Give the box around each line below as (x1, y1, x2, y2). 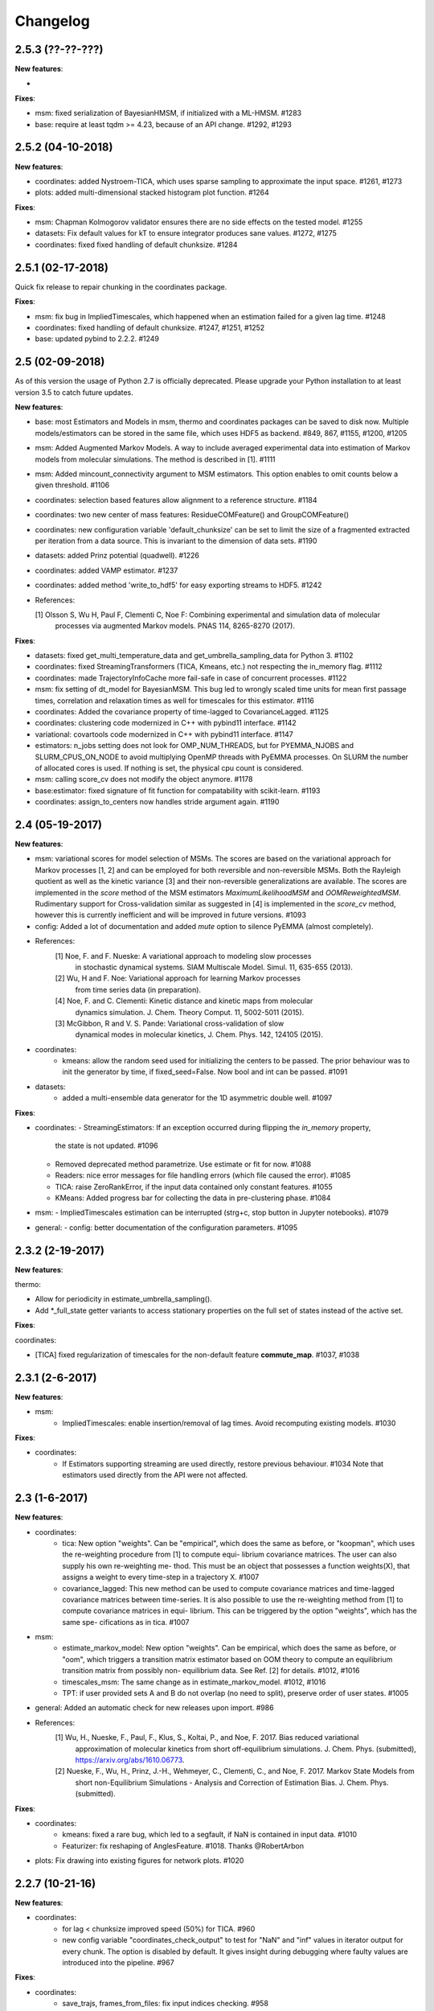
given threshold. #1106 (35, 480, 110, 490)
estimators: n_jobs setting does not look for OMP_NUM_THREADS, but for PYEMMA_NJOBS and (35, 741, 354, 751)
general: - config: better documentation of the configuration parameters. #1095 (35, 1223, 298, 1232)
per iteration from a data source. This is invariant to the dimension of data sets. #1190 (35, 536, 317, 545)
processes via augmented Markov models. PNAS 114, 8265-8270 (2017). (55, 621, 295, 631)
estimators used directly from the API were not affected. (62, 1470, 248, 1480)
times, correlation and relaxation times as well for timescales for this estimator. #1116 (35, 696, 315, 705)
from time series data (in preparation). (75, 985, 201, 994)
